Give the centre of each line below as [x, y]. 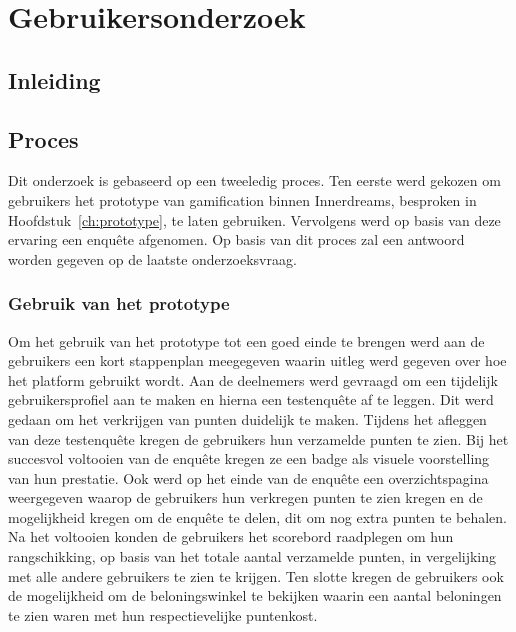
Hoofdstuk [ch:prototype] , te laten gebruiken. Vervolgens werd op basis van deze [254, 219]
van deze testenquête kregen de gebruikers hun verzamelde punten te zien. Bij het [258, 438]
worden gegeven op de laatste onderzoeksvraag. [152, 258]
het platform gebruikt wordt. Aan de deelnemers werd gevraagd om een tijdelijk [253, 379]
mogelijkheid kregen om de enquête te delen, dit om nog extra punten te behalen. [258, 516]
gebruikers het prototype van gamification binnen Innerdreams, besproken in [242, 199]
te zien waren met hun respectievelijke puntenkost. [163, 614]
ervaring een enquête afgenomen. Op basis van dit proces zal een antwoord [236, 239]
